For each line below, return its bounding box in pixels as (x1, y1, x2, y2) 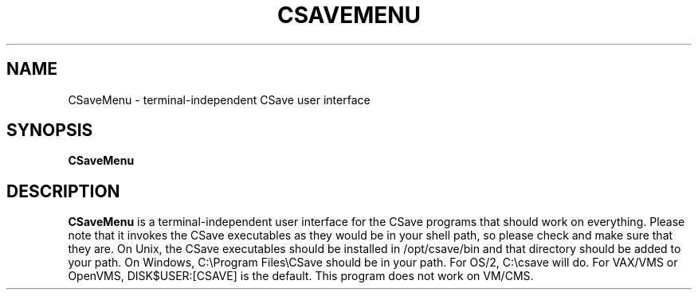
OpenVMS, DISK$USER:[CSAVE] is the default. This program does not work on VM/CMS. (68, 269, 534, 283)
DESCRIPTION (6, 181, 120, 201)
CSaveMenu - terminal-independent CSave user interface (68, 92, 371, 107)
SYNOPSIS (6, 120, 93, 141)
